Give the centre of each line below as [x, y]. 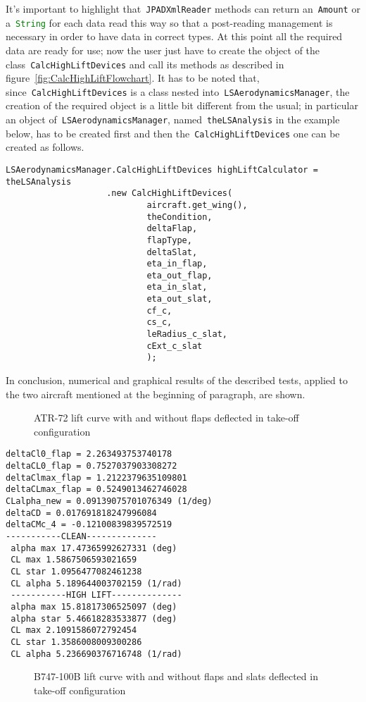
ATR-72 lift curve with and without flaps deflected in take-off [166, 418]
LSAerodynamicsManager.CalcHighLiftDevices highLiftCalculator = [162, 170]
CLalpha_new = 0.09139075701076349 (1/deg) [109, 501]
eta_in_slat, [177, 287]
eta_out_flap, [179, 275]
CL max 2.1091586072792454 [74, 630]
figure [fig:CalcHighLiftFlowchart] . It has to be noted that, [133, 78]
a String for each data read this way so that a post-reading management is [169, 22]
